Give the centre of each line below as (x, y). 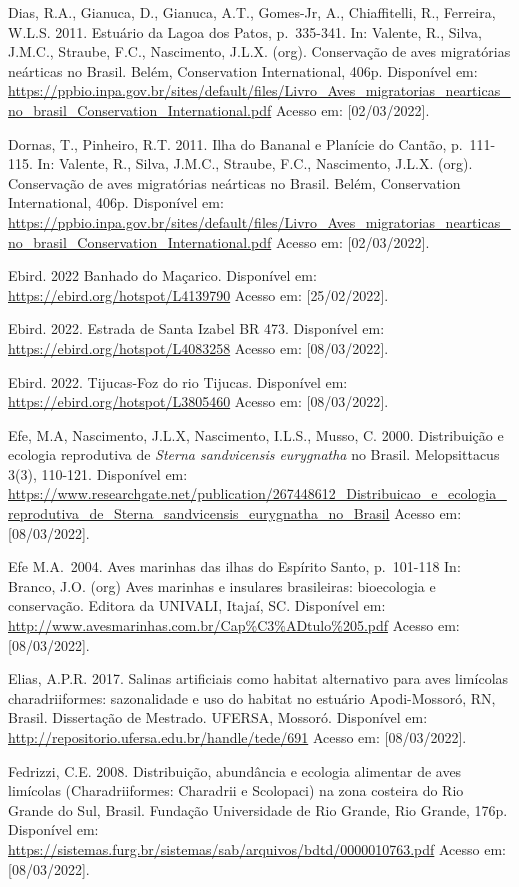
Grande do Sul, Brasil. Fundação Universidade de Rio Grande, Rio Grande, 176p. (258, 809)
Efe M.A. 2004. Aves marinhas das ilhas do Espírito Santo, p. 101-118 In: (234, 566)
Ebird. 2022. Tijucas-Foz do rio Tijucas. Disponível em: (178, 381)
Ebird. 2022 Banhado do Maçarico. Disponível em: (162, 275)
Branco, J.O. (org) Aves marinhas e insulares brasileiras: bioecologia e (222, 585)
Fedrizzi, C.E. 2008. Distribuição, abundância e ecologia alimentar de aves (235, 770)
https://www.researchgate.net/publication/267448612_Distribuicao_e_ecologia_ (257, 493)
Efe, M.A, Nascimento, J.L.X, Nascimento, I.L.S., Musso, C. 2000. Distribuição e (256, 434)
